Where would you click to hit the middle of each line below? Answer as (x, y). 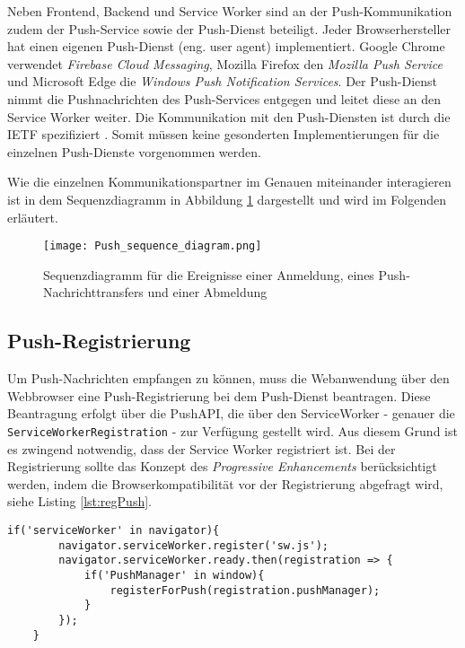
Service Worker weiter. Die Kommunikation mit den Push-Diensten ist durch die (229, 116)
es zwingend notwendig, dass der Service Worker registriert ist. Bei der (202, 448)
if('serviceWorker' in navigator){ (114, 530)
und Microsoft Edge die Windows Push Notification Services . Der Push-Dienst (223, 81)
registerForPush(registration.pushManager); (245, 590)
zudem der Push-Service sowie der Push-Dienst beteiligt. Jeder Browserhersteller (229, 28)
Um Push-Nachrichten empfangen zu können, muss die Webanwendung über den (228, 378)
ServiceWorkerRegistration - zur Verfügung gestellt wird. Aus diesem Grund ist (232, 430)
